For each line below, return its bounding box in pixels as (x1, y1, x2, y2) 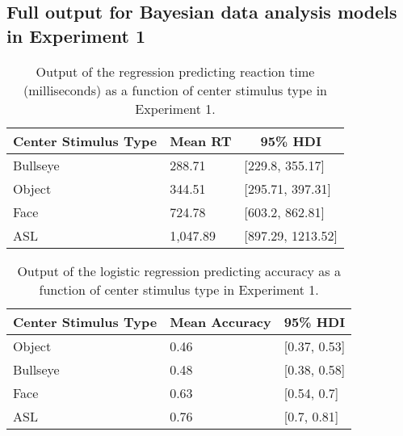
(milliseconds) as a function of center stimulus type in (23, 80, 328, 99)
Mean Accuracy (170, 312, 271, 331)
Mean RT (170, 131, 232, 150)
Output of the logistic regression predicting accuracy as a (17, 261, 341, 280)
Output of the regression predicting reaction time (36, 61, 315, 81)
